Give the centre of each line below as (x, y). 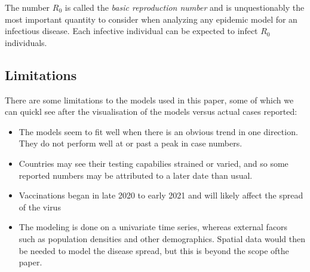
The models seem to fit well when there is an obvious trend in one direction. (158, 131)
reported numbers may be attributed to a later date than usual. (136, 175)
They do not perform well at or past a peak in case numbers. (131, 143)
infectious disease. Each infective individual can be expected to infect (131, 31)
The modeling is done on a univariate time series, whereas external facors (153, 227)
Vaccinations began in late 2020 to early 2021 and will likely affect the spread (161, 195)
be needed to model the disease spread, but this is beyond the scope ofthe (154, 250)
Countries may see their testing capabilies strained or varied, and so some (154, 163)
